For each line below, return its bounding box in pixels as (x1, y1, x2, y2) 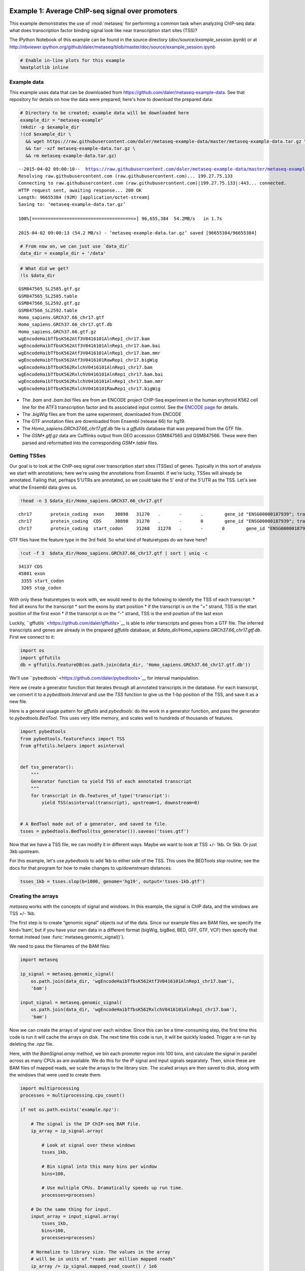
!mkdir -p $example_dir (20, 124, 80, 130)
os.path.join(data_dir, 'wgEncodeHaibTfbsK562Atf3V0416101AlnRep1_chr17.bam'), (30, 978, 235, 984)
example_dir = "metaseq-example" (20, 117, 104, 123)
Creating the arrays (9, 893, 58, 900)
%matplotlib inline (20, 65, 69, 71)
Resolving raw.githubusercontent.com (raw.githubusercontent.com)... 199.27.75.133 (18, 173, 233, 179)
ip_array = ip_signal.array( (30, 1128, 104, 1134)
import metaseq (20, 957, 58, 963)
